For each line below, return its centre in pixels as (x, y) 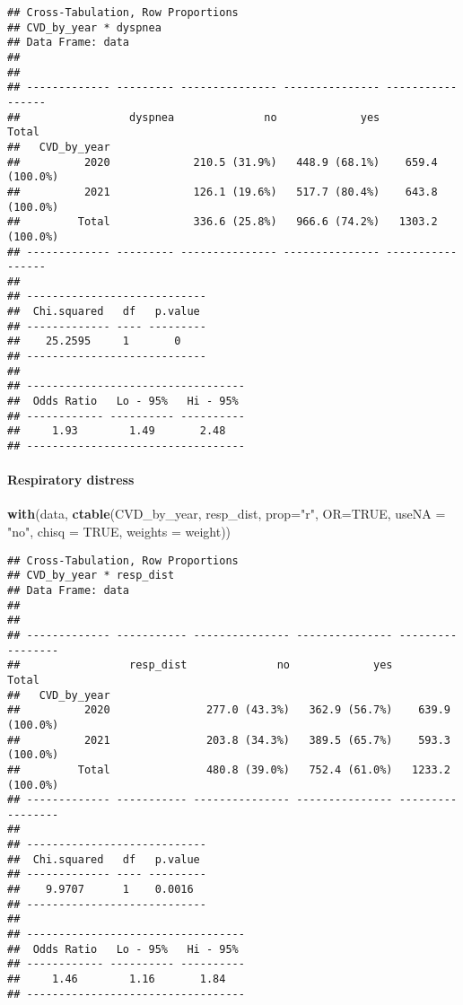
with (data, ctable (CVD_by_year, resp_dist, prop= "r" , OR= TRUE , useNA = (227, 514)
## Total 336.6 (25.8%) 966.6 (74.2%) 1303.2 (223, 222)
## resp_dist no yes (200, 665)
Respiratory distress (71, 480)
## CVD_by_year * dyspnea (84, 27)
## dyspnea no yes (194, 117)
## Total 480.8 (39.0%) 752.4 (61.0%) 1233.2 (229, 769)
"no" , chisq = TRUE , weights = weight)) (119, 532)
